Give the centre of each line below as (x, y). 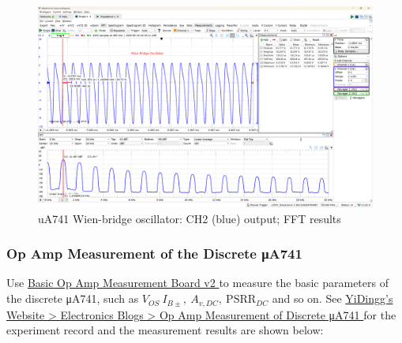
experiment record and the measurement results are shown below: (165, 330)
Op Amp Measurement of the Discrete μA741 (154, 254)
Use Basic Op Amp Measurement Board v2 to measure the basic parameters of (197, 283)
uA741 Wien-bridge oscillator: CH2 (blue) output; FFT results (190, 218)
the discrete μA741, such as (73, 298)
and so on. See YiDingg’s (332, 298)
